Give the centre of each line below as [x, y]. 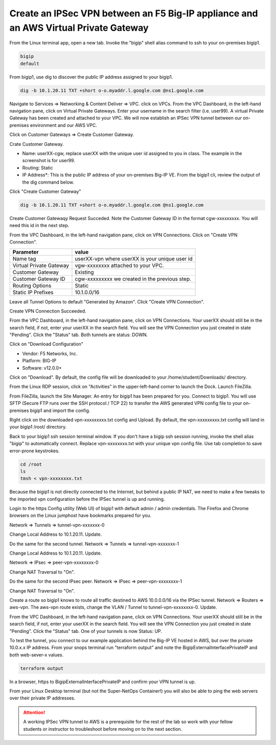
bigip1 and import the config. [60, 410]
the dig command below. [48, 182]
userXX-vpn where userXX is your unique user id [134, 258]
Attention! [34, 712]
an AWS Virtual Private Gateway [79, 28]
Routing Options [32, 286]
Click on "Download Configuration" [47, 344]
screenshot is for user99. [49, 161]
